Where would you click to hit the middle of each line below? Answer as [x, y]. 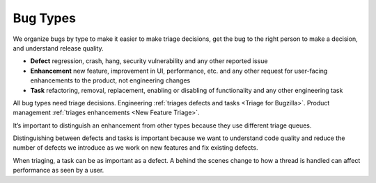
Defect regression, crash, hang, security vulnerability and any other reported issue [149, 61]
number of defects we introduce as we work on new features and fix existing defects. [135, 148]
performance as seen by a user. [58, 171]
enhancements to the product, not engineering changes [110, 80]
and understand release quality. [58, 48]
